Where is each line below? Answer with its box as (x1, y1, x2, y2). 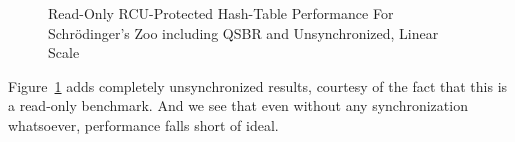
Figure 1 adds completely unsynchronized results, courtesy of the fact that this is (8, 75, 508, 96)
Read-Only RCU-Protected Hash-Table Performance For (48, 3, 394, 23)
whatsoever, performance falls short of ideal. (8, 114, 279, 135)
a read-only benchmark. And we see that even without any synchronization (8, 95, 468, 116)
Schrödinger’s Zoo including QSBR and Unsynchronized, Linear (48, 22, 439, 43)
